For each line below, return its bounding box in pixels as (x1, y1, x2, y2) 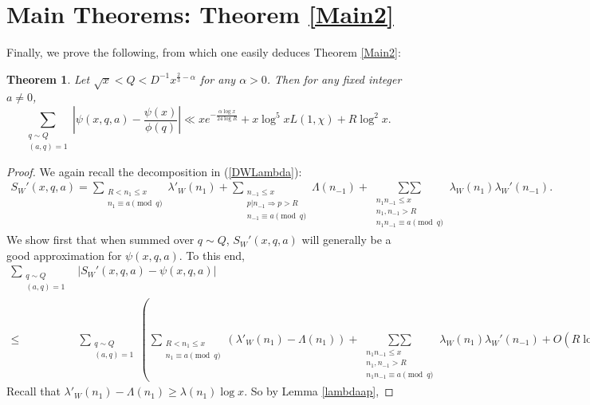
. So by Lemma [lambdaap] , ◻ (244, 383, 394, 399)
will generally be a (301, 231, 391, 248)
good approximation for (6, 246, 122, 263)
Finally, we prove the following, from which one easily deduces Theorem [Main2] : (6, 44, 401, 61)
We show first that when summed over (6, 231, 195, 248)
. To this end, (179, 246, 245, 263)
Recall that (6, 383, 61, 399)
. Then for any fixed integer (266, 70, 402, 87)
